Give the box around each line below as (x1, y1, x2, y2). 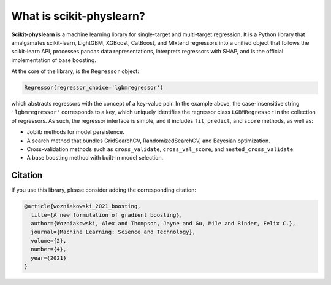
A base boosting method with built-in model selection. (26, 154, 164, 162)
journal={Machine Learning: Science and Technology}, (31, 228, 196, 236)
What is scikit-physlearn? (11, 9, 145, 23)
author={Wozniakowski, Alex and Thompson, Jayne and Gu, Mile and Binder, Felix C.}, (31, 220, 296, 227)
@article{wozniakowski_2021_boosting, (24, 203, 141, 210)
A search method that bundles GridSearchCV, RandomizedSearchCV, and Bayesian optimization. (26, 137, 271, 144)
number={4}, (31, 246, 67, 253)
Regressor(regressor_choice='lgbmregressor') (24, 84, 164, 92)
